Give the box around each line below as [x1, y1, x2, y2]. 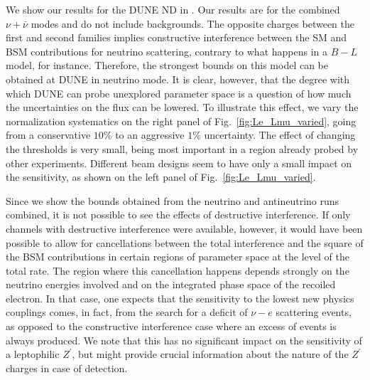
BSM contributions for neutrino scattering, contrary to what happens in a [6, 43, 327, 58]
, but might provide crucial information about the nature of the [72, 347, 349, 361]
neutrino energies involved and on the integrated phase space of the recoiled [6, 277, 336, 292]
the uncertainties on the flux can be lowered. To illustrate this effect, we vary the [6, 100, 359, 115]
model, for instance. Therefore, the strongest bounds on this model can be [6, 58, 328, 73]
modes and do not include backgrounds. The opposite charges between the [31, 16, 355, 31]
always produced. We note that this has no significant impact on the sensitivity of [6, 332, 362, 347]
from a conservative [6, 127, 91, 142]
